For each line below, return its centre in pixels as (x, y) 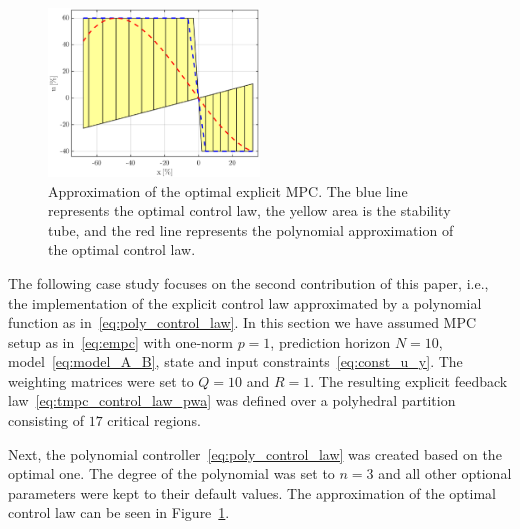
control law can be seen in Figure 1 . (119, 512)
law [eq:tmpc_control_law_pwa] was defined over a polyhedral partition (232, 400)
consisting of (46, 420)
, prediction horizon (330, 341)
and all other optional (445, 473)
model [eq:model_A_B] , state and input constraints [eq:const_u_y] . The (235, 361)
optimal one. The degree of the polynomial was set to (171, 473)
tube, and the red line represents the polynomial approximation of (251, 229)
